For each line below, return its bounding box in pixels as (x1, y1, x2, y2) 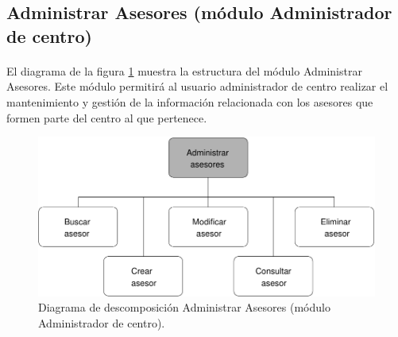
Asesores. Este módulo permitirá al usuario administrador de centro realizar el (6, 78, 388, 95)
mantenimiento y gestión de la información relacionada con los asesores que (6, 93, 373, 110)
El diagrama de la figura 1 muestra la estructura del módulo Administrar (6, 62, 362, 79)
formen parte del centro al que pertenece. (6, 109, 207, 126)
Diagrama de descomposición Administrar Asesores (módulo (38, 299, 330, 316)
